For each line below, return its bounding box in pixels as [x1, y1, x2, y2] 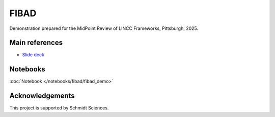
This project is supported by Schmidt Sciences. [9, 105, 109, 111]
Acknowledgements [9, 92, 75, 100]
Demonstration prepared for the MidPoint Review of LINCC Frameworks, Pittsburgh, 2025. [9, 25, 199, 31]
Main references [9, 38, 63, 47]
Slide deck [22, 52, 44, 58]
